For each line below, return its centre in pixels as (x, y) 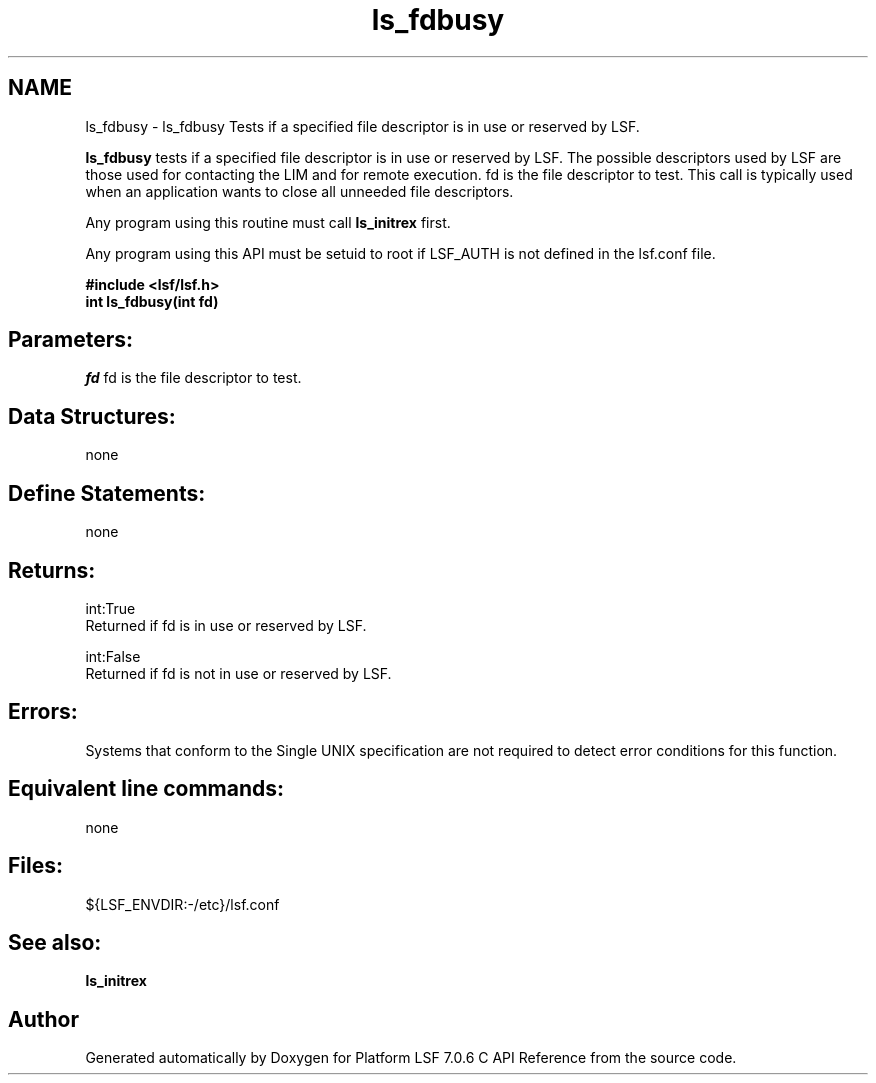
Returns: (52, 570)
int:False (113, 656)
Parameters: (70, 340)
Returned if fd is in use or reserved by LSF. (226, 625)
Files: (35, 866)
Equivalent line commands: (146, 789)
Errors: (43, 712)
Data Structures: (92, 416)
